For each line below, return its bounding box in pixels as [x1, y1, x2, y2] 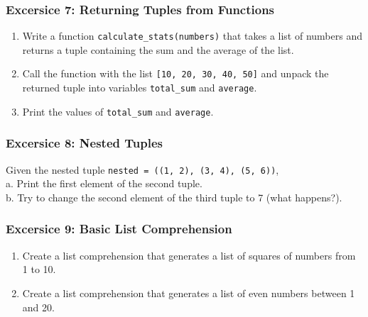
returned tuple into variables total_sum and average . [22, 80, 257, 95]
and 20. [22, 299, 55, 314]
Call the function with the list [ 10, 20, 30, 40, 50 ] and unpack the [22, 66, 329, 81]
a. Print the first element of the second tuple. [6, 176, 202, 191]
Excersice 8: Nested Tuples [6, 134, 163, 152]
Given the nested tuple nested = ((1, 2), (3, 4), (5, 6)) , [6, 162, 279, 177]
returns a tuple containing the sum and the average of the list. [22, 42, 294, 57]
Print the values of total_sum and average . [22, 104, 214, 118]
